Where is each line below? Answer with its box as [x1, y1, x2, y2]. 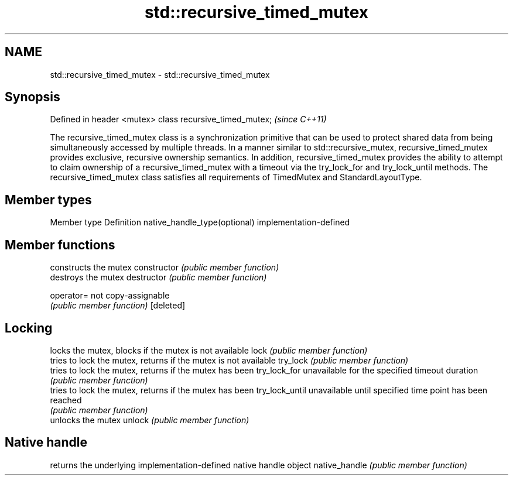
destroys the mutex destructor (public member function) [50, 272, 267, 283]
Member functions [5, 237, 115, 252]
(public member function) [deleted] [50, 300, 186, 311]
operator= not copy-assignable [50, 290, 170, 301]
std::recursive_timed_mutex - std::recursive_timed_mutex [50, 69, 270, 80]
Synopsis [5, 90, 60, 105]
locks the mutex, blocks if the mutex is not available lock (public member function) [50, 345, 368, 355]
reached [50, 395, 82, 405]
